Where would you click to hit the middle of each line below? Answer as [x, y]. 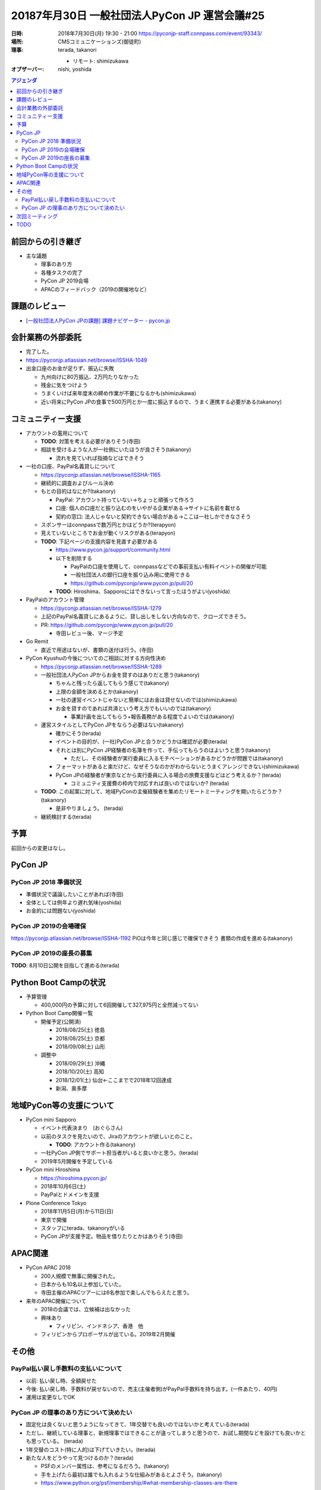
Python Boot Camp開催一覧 [59, 1013]
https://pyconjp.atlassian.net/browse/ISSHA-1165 [101, 474]
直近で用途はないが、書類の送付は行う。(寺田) [97, 650]
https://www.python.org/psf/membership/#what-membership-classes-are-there [139, 1483]
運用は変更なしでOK [51, 1397]
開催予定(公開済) [61, 1022]
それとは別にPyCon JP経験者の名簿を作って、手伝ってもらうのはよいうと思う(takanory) [163, 750]
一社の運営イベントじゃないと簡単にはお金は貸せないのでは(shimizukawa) [146, 700]
